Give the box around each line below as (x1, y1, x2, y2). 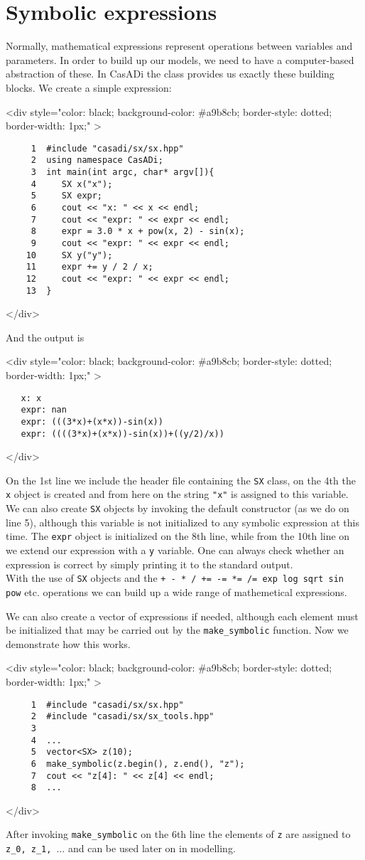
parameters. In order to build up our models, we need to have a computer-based (6, 52, 354, 67)
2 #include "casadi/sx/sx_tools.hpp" (31, 711, 214, 722)
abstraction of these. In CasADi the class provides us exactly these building (6, 66, 334, 81)
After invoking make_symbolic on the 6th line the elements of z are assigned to (6, 827, 351, 842)
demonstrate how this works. (6, 636, 131, 651)
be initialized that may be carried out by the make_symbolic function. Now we (6, 622, 349, 637)
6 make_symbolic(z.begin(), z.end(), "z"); (31, 758, 245, 769)
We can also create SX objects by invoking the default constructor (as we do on (6, 501, 349, 516)
